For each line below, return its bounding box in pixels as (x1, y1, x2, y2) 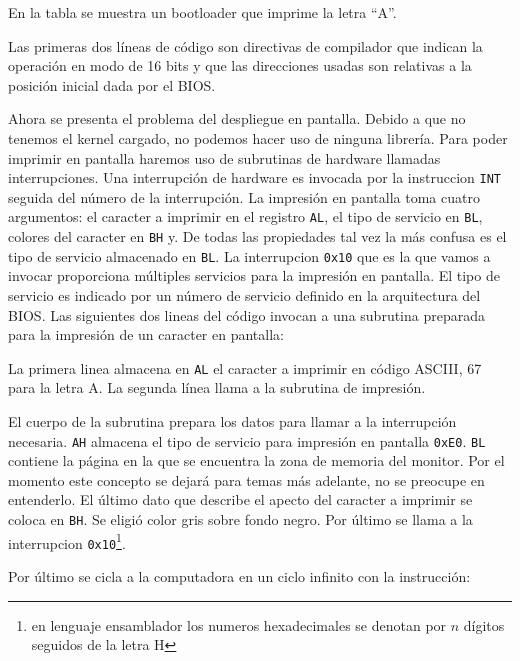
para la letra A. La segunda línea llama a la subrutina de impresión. (8, 377, 426, 398)
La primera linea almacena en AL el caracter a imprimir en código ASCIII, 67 (8, 357, 482, 378)
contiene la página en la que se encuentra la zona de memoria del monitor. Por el (8, 450, 505, 471)
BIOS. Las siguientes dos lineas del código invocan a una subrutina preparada (8, 304, 485, 325)
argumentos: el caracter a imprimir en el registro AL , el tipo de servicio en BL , (8, 206, 483, 227)
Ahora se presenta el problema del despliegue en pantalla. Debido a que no (8, 108, 466, 129)
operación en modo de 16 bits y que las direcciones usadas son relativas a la (8, 55, 472, 76)
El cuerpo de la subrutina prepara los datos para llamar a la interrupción (8, 411, 457, 431)
